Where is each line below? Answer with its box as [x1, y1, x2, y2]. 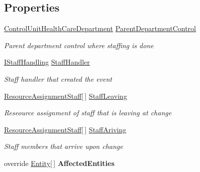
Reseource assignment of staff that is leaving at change [4, 107, 172, 118]
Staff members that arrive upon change [4, 141, 123, 151]
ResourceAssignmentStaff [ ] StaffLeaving [4, 90, 127, 101]
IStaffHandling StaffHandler [4, 57, 90, 67]
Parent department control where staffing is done [4, 40, 154, 50]
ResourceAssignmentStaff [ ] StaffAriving [4, 124, 127, 134]
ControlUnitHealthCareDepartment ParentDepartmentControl [4, 23, 196, 34]
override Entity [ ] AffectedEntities [4, 157, 115, 168]
